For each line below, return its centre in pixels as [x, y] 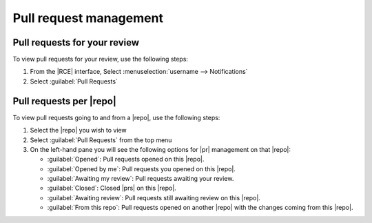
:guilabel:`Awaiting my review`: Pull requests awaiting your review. [141, 179]
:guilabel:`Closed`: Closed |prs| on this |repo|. [112, 188]
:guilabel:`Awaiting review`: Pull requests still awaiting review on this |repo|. [154, 197]
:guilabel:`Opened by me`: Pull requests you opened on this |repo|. [141, 168]
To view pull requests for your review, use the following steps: [101, 59]
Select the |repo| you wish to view [78, 130]
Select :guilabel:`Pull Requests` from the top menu [101, 140]
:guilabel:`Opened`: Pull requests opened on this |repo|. [126, 159]
